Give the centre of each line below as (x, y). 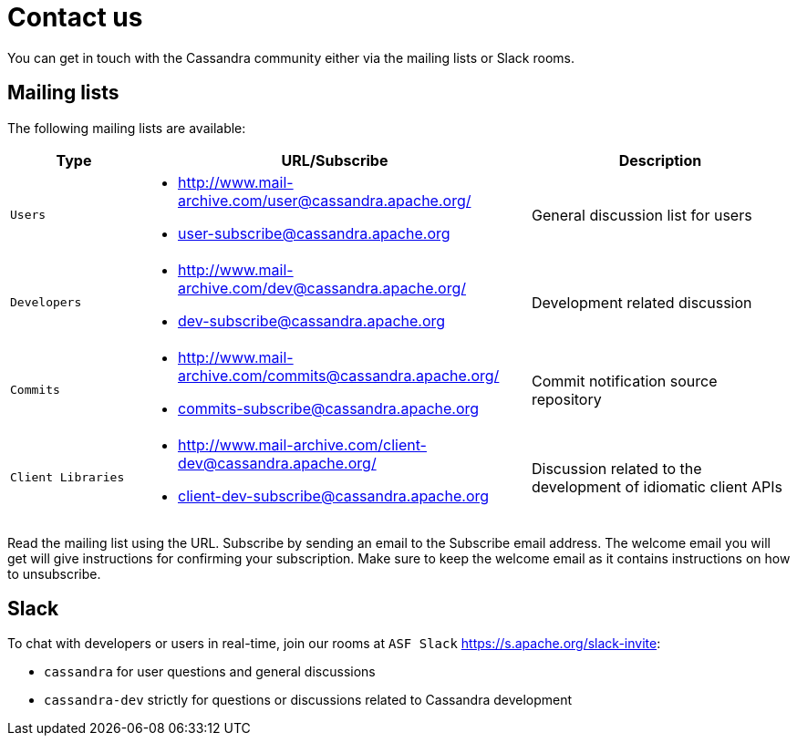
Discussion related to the (616, 468)
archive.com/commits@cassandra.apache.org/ (338, 375)
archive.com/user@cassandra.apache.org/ (324, 200)
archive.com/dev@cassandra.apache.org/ (322, 288)
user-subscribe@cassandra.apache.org (314, 233)
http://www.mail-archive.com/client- (302, 444)
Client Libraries (67, 478)
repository (566, 399)
